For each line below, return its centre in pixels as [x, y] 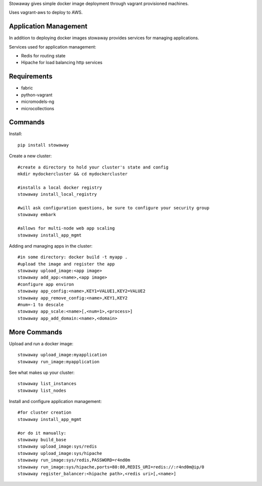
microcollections [38, 108]
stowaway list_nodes [42, 390]
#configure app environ [46, 284]
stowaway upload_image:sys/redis [57, 446]
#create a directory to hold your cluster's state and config [93, 167]
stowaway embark [37, 215]
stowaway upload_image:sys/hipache [60, 453]
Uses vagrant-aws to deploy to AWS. [46, 13]
